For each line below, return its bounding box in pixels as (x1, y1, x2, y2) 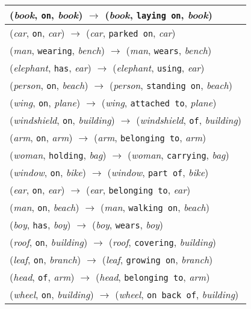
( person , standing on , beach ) (109, 78, 232, 92)
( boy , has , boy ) (10, 218, 71, 231)
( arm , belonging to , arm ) (93, 130, 206, 144)
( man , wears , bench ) (126, 43, 212, 57)
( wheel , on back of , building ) (115, 287, 239, 301)
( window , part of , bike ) (107, 165, 209, 179)
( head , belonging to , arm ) (96, 270, 210, 284)
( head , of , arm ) (10, 270, 75, 284)
